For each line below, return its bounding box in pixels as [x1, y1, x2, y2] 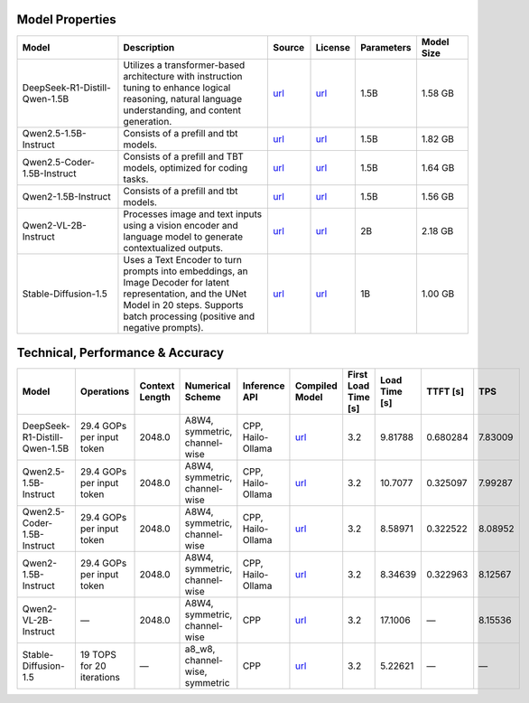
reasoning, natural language [123, 92, 243, 105]
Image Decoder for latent [123, 276, 230, 288]
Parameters [359, 41, 412, 53]
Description [123, 41, 175, 53]
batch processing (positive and [123, 310, 255, 323]
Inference [242, 380, 285, 392]
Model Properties [16, 12, 116, 27]
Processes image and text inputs [123, 208, 262, 220]
